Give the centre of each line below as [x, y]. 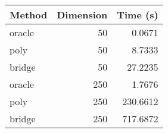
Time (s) [138, 15]
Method [29, 15]
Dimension [82, 15]
